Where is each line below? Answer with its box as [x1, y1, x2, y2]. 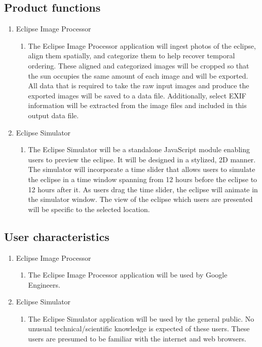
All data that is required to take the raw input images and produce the [28, 80, 249, 91]
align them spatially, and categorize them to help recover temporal [28, 50, 235, 61]
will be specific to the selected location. [28, 203, 150, 214]
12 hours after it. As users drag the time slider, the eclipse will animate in [28, 184, 258, 194]
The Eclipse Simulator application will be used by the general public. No [28, 313, 254, 324]
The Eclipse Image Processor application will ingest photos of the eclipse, [28, 40, 256, 51]
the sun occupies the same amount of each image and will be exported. [28, 70, 248, 81]
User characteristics [4, 228, 109, 244]
